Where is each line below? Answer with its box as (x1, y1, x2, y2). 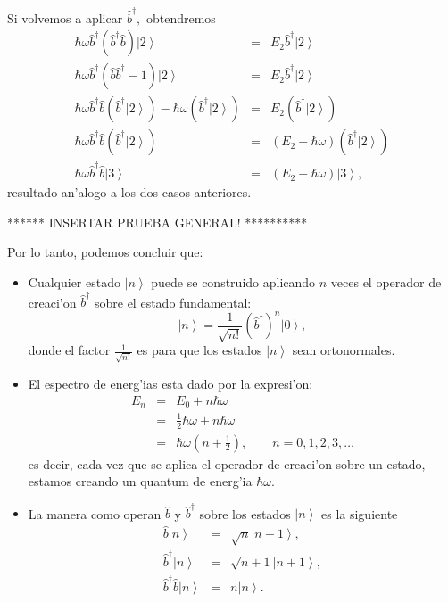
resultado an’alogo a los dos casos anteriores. (7, 183, 252, 202)
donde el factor (28, 341, 111, 359)
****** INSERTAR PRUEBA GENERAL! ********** (7, 212, 308, 231)
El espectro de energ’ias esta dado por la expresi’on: (28, 375, 313, 393)
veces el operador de (330, 272, 442, 291)
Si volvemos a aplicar (7, 8, 123, 27)
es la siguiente (320, 504, 398, 523)
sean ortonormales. (292, 341, 395, 359)
